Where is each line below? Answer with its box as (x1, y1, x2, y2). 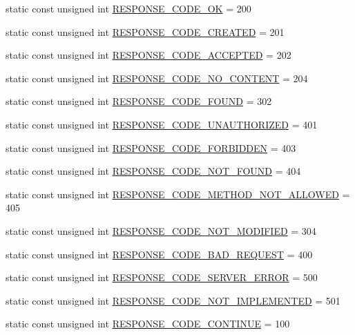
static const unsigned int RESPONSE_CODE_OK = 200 (6, 1, 251, 15)
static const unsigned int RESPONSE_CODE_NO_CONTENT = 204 (6, 70, 308, 85)
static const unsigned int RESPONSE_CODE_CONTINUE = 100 (6, 316, 290, 331)
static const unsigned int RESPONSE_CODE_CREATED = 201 (6, 24, 285, 39)
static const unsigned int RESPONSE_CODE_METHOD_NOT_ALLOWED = (6, 186, 350, 201)
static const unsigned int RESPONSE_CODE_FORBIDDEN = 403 (6, 140, 296, 155)
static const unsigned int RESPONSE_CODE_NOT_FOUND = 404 (6, 164, 301, 178)
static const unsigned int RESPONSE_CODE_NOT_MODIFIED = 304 (6, 223, 316, 238)
